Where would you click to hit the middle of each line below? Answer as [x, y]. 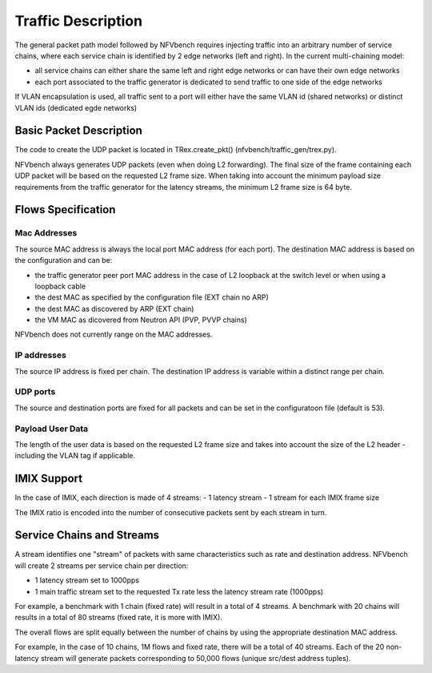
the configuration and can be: [64, 260]
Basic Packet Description [79, 131]
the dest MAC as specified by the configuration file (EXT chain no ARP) [152, 297]
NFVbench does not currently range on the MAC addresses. [114, 334]
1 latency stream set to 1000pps [87, 580]
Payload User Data [52, 429]
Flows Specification [65, 210]
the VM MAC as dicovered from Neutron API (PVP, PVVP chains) [141, 320]
